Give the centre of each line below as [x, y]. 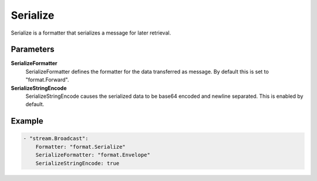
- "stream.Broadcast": [56, 139]
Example [27, 121]
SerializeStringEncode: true [77, 163]
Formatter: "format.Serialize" [80, 147]
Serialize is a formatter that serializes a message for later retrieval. [91, 33]
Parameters [33, 49]
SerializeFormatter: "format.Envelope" [93, 155]
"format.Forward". [47, 80]
